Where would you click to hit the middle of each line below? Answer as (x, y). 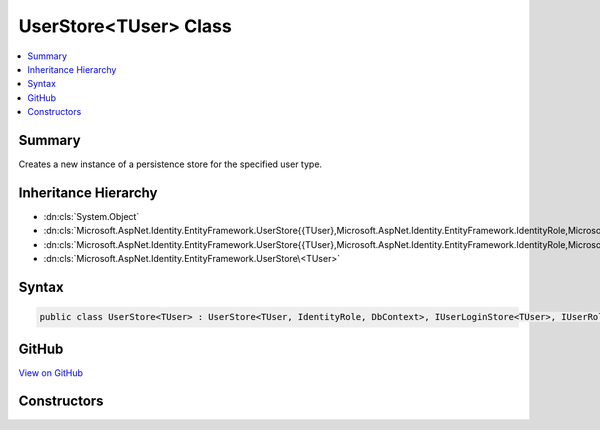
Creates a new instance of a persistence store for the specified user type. (170, 164)
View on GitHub (51, 372)
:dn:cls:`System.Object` (91, 216)
